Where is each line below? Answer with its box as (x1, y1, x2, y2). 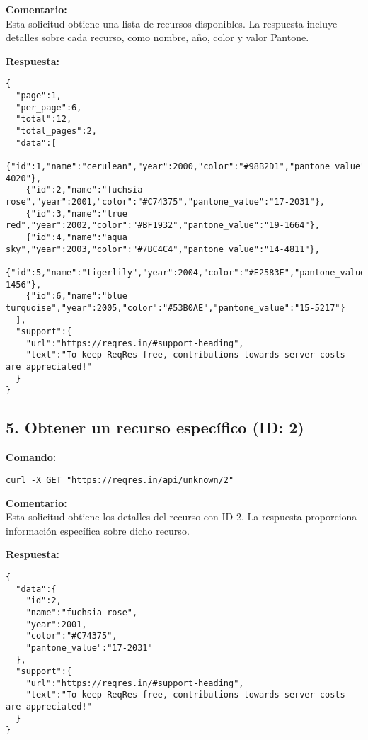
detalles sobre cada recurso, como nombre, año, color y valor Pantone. (6, 30, 309, 45)
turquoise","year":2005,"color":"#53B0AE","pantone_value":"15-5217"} (6, 302, 345, 313)
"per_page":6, (16, 102, 82, 113)
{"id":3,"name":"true (25, 208, 127, 219)
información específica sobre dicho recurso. (6, 523, 190, 537)
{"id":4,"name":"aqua (25, 232, 127, 242)
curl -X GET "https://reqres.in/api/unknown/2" (6, 474, 234, 485)
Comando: (6, 450, 57, 465)
